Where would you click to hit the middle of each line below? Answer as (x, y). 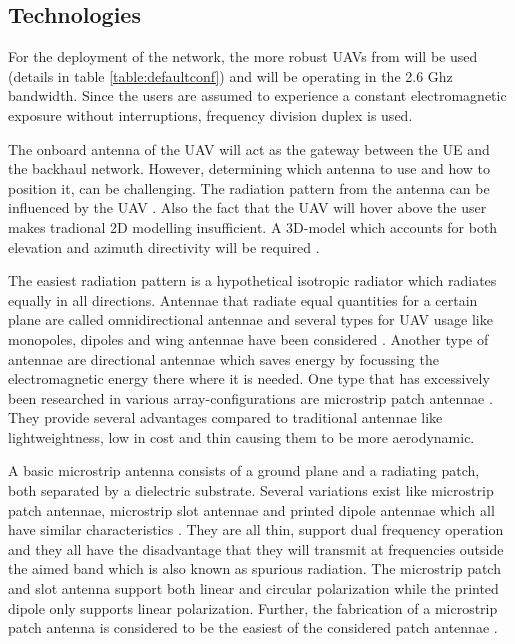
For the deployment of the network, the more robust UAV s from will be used (243, 56)
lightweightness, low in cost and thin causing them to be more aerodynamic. (241, 436)
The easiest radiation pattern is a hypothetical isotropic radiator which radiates (252, 280)
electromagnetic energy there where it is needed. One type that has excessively (249, 378)
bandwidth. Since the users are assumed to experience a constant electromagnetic (257, 95)
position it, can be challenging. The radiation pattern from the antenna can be (249, 187)
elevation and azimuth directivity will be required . (164, 246)
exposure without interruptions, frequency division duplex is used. (210, 114)
